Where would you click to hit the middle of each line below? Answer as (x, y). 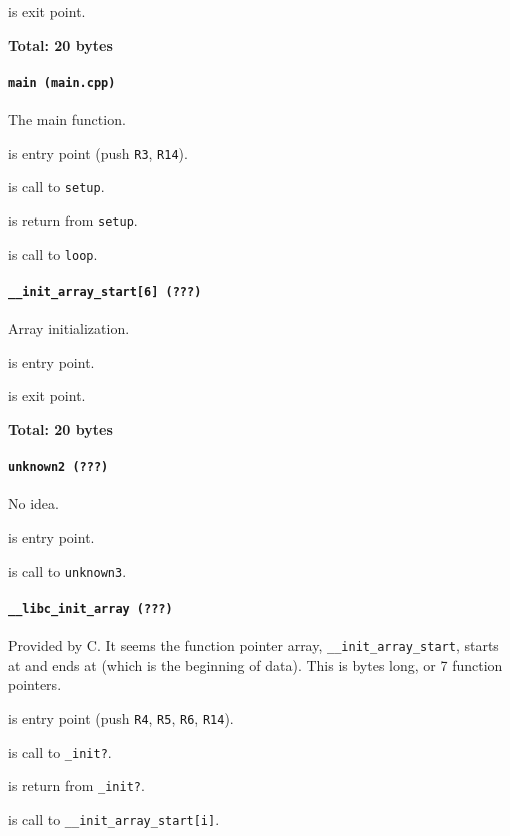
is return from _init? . (76, 785)
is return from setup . (73, 219)
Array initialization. (69, 328)
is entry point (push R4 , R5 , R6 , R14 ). (121, 717)
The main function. (67, 119)
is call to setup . (56, 186)
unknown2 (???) (58, 467)
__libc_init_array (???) (90, 608)
